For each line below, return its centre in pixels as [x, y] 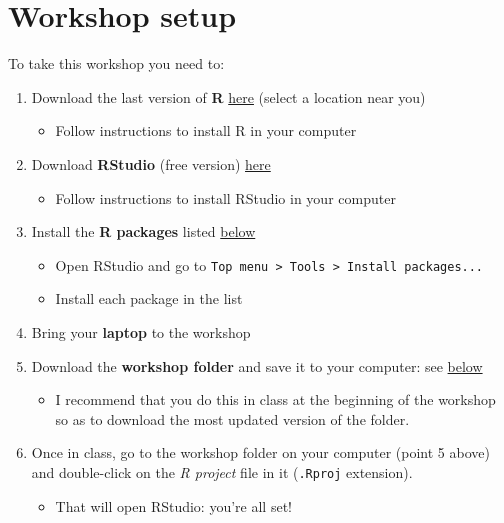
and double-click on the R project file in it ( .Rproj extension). [222, 471]
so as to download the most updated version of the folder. [232, 418]
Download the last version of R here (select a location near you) [228, 96]
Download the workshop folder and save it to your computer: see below [257, 365]
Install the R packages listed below [143, 231]
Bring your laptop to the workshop [141, 331]
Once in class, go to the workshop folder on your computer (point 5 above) [260, 452]
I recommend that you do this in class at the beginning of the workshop [275, 399]
